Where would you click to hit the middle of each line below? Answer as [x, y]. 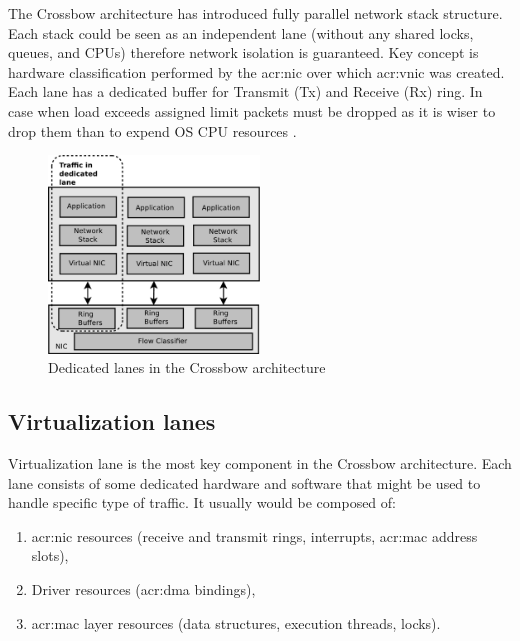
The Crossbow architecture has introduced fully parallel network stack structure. [255, 13]
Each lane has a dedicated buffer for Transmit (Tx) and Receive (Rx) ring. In [245, 91]
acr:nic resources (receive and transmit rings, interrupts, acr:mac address [254, 535]
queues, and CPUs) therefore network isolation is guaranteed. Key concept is [243, 52]
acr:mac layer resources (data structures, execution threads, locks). [236, 622]
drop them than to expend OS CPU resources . [152, 130]
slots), [50, 555]
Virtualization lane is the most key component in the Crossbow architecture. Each [260, 463]
